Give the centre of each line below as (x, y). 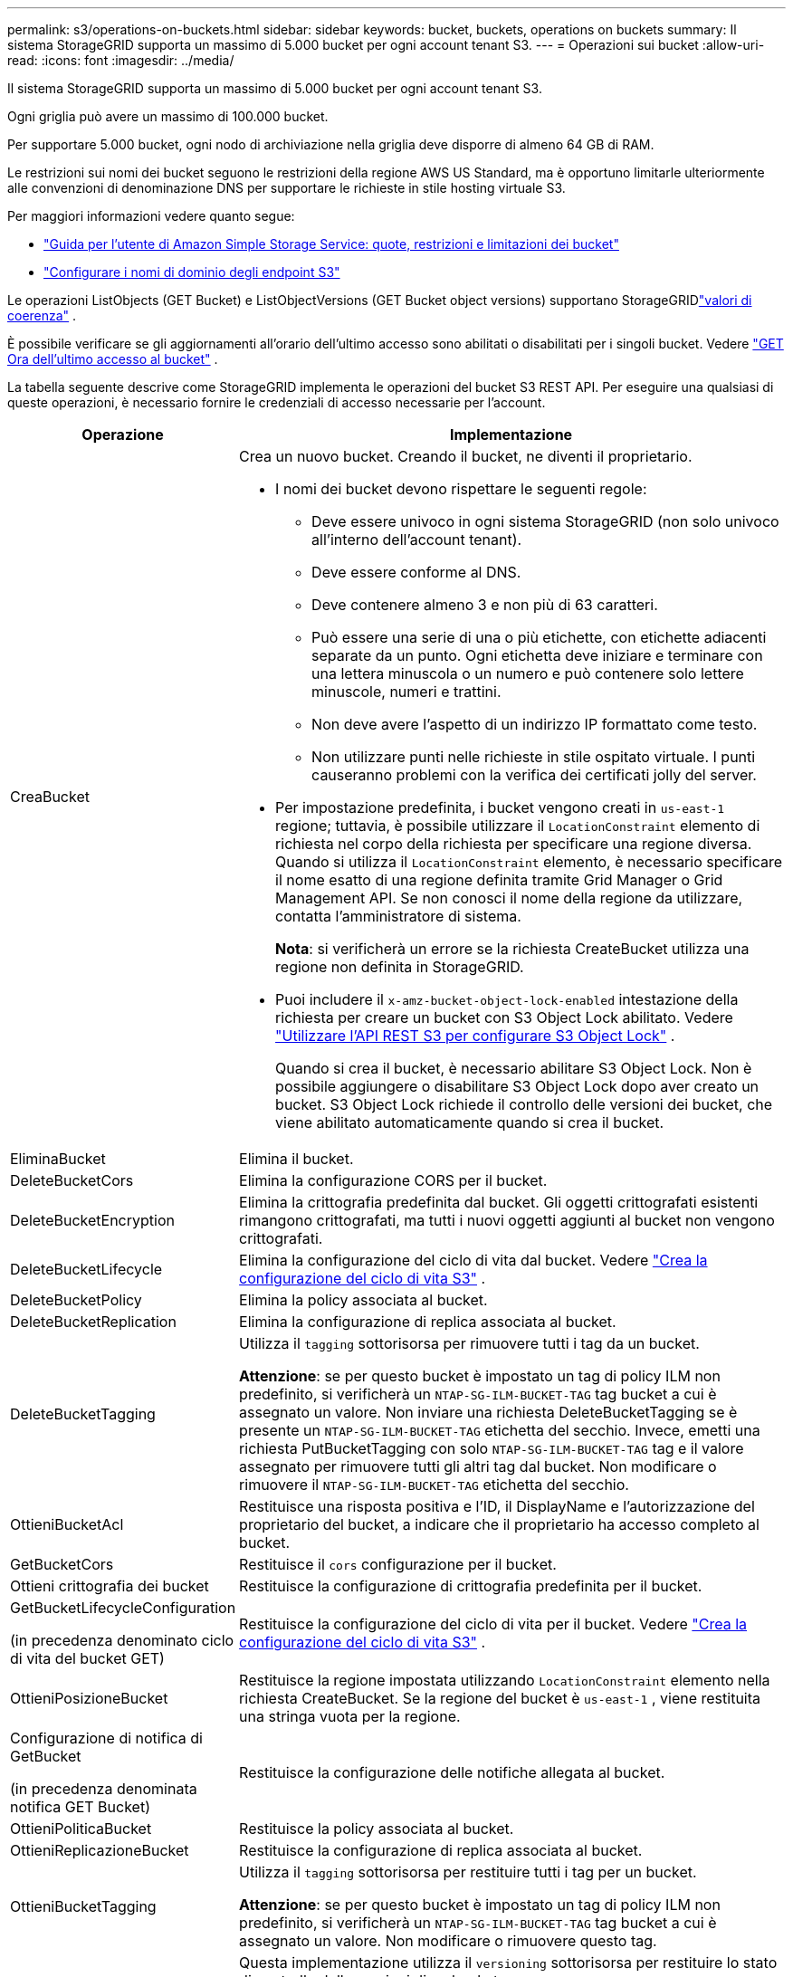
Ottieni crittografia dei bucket (110, 1586)
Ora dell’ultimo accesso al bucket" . (113, 359)
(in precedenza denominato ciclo (122, 1640)
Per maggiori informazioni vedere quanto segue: (151, 216)
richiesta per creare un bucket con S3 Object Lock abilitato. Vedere (504, 1017)
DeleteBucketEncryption (92, 1220)
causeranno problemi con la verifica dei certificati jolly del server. (534, 775)
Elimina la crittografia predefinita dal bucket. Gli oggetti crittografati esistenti (499, 1202)
